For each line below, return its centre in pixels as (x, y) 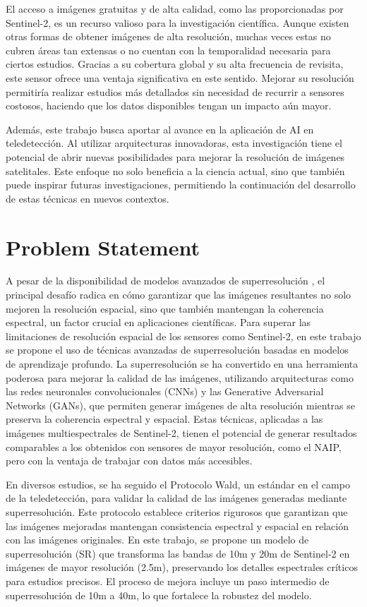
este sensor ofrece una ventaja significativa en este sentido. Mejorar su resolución (180, 77)
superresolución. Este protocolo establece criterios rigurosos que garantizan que (177, 511)
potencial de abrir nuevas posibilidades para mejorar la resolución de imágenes (175, 156)
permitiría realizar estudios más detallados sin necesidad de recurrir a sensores (175, 91)
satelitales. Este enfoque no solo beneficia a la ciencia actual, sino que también (175, 170)
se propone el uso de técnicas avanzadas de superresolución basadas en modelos (177, 350)
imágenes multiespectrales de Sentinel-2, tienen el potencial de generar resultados (181, 432)
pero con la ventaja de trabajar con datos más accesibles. (129, 461)
